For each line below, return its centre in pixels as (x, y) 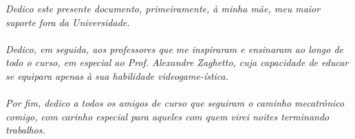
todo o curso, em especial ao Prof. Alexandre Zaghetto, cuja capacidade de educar (177, 62)
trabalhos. (25, 130)
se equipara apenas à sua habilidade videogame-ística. (117, 75)
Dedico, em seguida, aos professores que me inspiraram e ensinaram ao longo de (174, 49)
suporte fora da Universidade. (68, 22)
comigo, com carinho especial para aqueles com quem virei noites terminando (168, 116)
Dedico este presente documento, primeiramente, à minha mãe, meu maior (163, 8)
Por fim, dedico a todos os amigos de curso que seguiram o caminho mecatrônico (175, 103)
